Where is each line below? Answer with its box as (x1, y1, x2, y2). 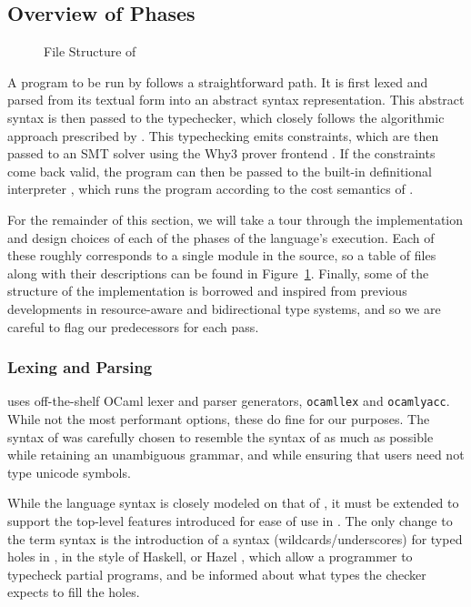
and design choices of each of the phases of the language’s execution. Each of (7, 228, 435, 247)
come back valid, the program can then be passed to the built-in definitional (7, 161, 432, 180)
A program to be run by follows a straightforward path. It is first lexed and (7, 72, 428, 91)
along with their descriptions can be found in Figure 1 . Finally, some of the (7, 263, 429, 282)
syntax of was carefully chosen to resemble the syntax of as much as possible (7, 427, 434, 446)
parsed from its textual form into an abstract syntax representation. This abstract (7, 90, 465, 109)
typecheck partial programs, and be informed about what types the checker (7, 564, 426, 583)
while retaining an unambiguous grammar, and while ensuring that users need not (7, 445, 465, 464)
